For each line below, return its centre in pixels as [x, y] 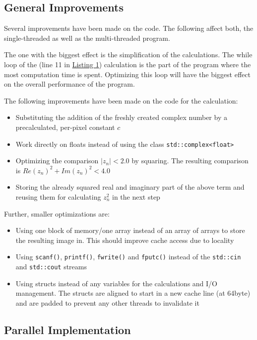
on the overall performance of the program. [69, 84]
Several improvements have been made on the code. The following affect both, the [129, 28]
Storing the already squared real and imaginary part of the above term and [130, 187]
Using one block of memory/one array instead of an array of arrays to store [130, 230]
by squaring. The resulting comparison [190, 161]
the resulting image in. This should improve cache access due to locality [125, 240]
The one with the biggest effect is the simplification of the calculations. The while [128, 55]
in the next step [136, 196]
